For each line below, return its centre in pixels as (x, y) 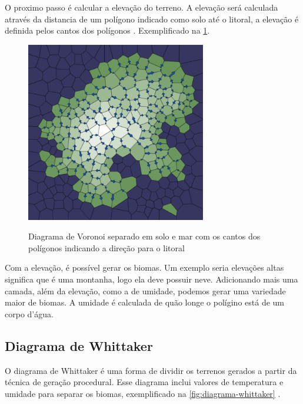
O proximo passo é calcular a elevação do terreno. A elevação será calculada (141, 7)
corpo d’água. (29, 313)
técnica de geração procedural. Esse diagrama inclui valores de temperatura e (144, 382)
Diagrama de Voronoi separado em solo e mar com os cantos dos (144, 236)
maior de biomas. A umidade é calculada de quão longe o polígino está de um (145, 302)
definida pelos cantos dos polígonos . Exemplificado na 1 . (107, 30)
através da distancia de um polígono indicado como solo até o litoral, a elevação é (152, 19)
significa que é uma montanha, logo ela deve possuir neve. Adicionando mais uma (151, 279)
